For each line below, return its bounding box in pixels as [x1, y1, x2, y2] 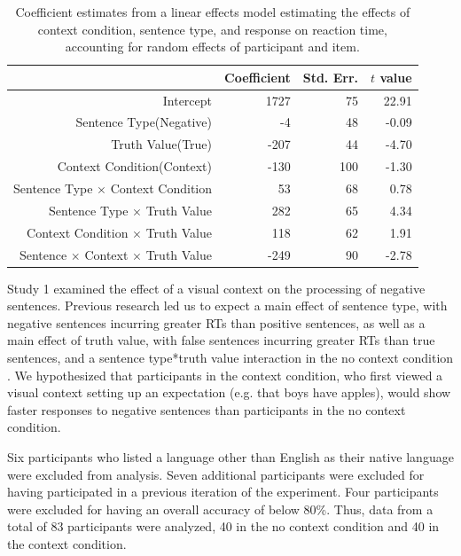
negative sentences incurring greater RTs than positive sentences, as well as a [7, 313, 426, 332]
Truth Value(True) [111, 135, 213, 153]
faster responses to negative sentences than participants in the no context [7, 400, 406, 419]
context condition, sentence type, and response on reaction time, [37, 20, 387, 38]
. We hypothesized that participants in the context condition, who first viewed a [7, 365, 443, 384]
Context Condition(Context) [57, 157, 213, 176]
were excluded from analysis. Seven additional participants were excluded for [7, 465, 425, 483]
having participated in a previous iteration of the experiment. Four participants [7, 482, 439, 501]
